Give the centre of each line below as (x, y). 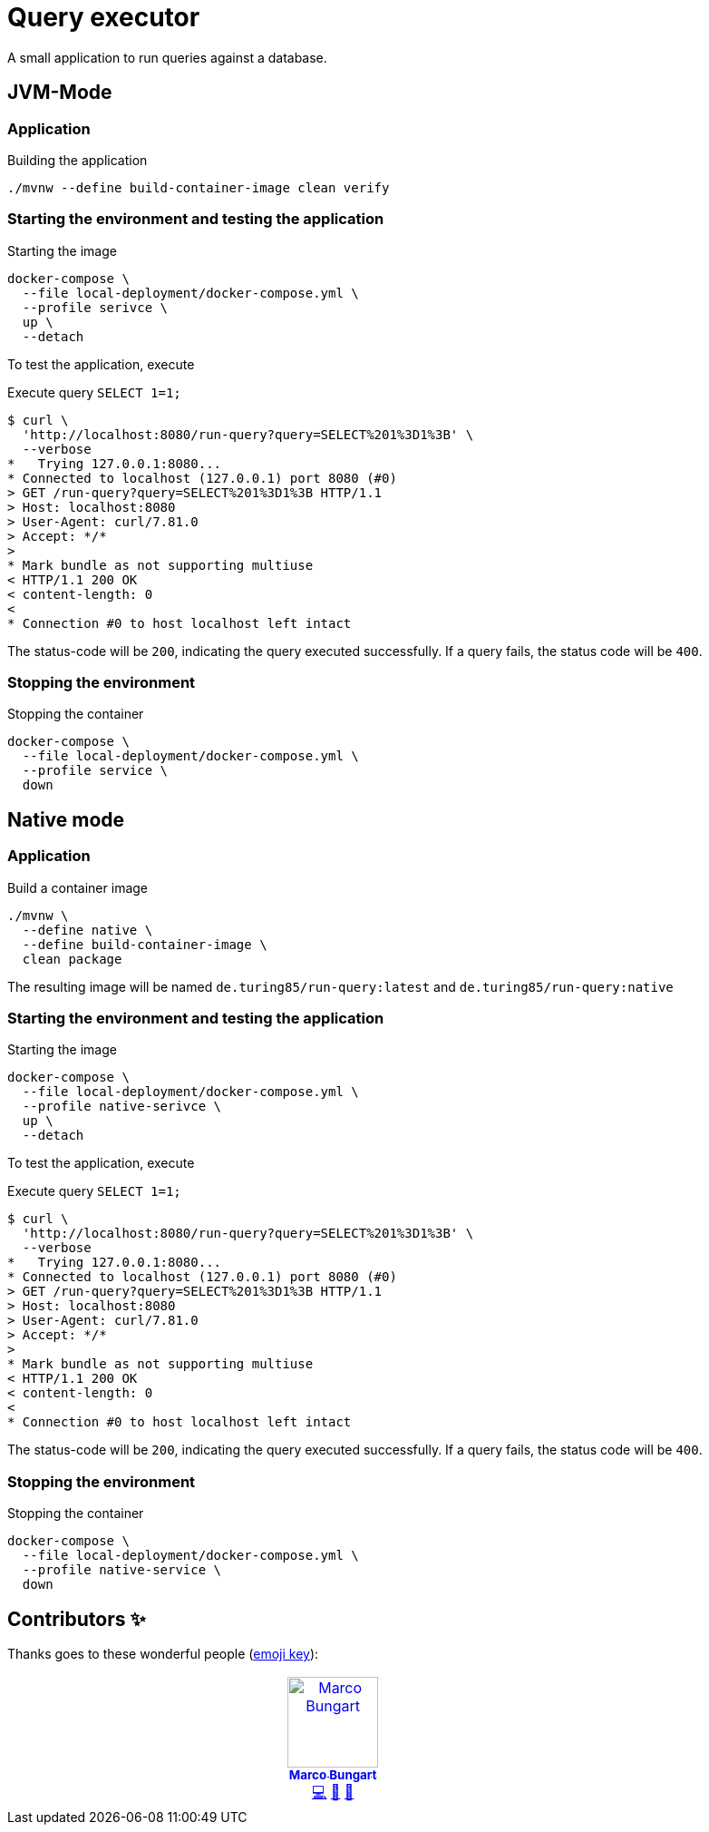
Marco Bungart (333, 1775)
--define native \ (87, 930)
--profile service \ (95, 771)
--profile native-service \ (122, 1570)
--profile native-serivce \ (122, 1107)
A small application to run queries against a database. (167, 57)
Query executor (104, 17)
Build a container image (78, 887)
